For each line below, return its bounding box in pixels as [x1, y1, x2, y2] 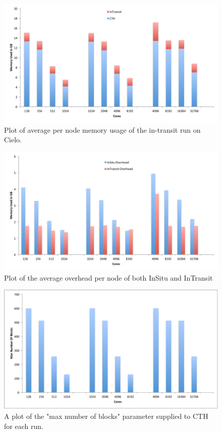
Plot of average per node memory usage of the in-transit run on [4, 124, 201, 135]
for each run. [4, 420, 43, 431]
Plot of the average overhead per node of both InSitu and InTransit [4, 272, 213, 283]
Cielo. [4, 134, 22, 145]
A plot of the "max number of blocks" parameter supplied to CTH [4, 410, 208, 421]
